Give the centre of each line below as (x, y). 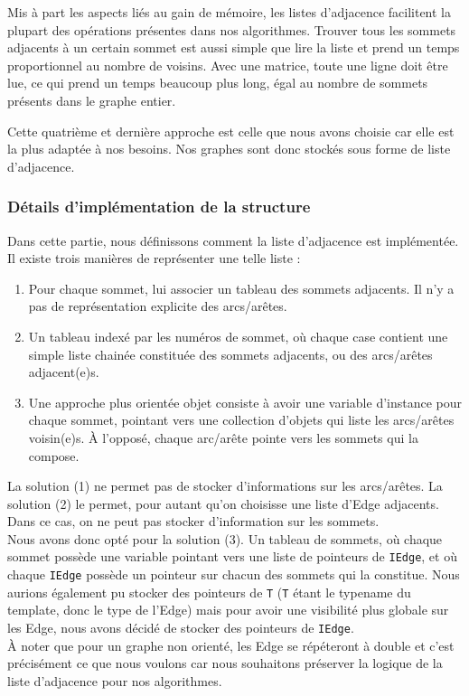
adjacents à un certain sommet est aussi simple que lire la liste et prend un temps (234, 47)
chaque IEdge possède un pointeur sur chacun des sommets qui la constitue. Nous (234, 574)
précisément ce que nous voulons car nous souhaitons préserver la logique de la (225, 663)
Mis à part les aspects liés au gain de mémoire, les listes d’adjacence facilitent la (230, 12)
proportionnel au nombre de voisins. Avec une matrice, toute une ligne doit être (228, 65)
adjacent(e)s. (64, 372)
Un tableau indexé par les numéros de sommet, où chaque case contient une (238, 336)
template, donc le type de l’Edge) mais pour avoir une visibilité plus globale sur (228, 610)
